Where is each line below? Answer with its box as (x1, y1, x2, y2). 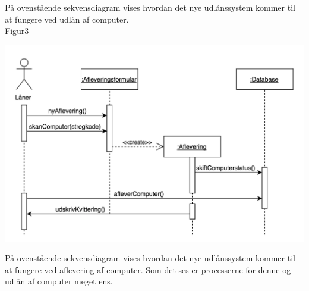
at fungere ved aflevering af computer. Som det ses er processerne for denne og (5, 263, 291, 276)
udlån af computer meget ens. (5, 275, 113, 287)
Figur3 (5, 24, 29, 37)
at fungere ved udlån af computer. (5, 12, 129, 25)
